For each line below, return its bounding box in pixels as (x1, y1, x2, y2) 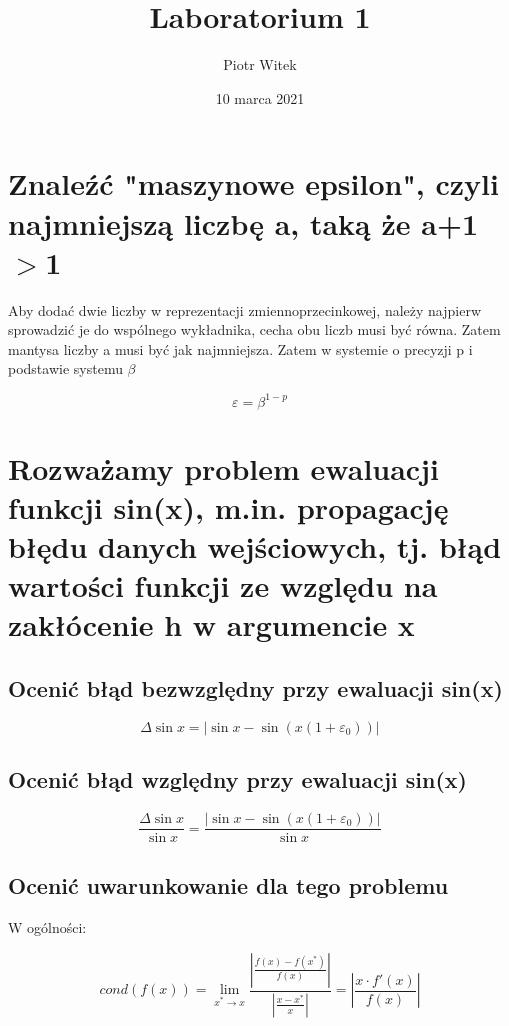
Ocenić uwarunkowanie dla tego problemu (8, 870, 449, 901)
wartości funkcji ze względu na (8, 565, 438, 606)
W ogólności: (8, 917, 87, 938)
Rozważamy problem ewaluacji (8, 447, 439, 488)
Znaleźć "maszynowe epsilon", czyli (8, 163, 499, 204)
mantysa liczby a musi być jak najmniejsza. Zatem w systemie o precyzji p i (8, 338, 473, 359)
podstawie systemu (8, 358, 123, 379)
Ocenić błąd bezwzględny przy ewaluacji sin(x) (8, 673, 503, 704)
